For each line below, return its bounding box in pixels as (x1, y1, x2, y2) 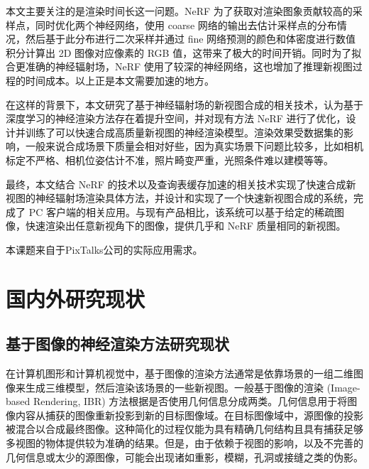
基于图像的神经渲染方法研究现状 (6, 333, 229, 355)
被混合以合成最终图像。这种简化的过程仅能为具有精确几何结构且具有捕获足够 (6, 421, 363, 436)
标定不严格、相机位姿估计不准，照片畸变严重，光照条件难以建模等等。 (6, 152, 334, 167)
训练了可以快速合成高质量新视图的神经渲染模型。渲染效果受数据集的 (25, 124, 343, 139)
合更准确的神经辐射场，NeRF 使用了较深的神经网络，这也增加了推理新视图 (6, 59, 353, 74)
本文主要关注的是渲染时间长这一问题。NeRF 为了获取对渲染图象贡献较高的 (6, 4, 353, 18)
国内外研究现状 (6, 284, 145, 313)
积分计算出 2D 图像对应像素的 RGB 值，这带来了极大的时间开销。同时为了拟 (6, 45, 362, 60)
